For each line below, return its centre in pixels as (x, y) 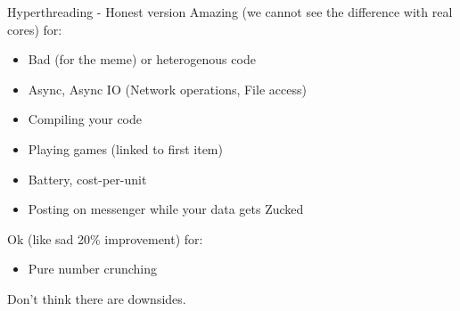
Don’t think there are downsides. (97, 298)
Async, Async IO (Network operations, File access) (167, 89)
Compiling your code (85, 119)
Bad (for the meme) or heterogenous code (142, 59)
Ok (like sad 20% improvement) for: (105, 238)
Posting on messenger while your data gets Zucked (166, 209)
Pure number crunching (93, 269)
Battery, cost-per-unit (87, 179)
